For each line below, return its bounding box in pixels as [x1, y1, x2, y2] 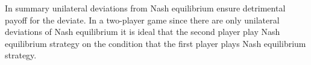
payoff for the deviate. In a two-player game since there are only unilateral [5, 13, 280, 26]
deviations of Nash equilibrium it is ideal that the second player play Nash [5, 25, 280, 38]
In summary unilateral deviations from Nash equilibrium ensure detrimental [5, 2, 286, 14]
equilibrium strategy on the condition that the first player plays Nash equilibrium [5, 37, 306, 49]
